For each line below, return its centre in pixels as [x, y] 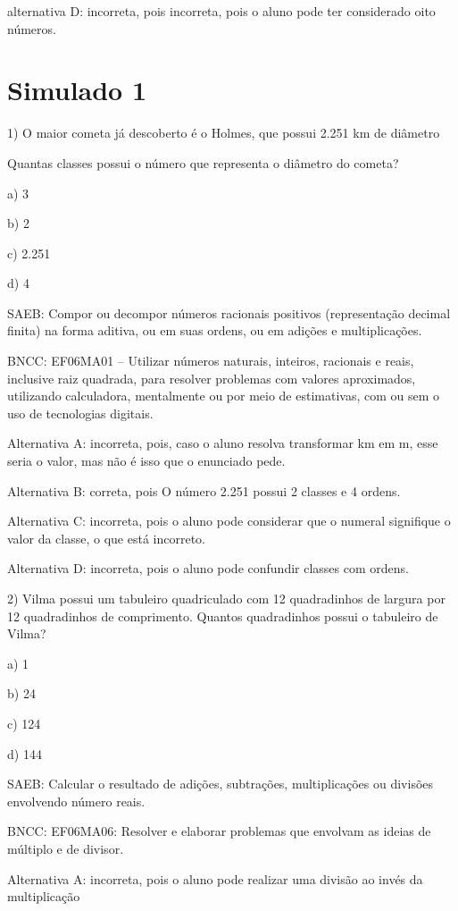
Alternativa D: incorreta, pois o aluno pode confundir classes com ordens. [208, 568]
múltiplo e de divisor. [66, 848]
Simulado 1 [77, 90]
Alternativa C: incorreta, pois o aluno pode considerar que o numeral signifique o [229, 521]
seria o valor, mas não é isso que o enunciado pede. [146, 461]
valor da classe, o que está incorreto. [106, 538]
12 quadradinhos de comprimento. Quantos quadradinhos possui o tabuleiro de [223, 616]
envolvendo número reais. [76, 801]
